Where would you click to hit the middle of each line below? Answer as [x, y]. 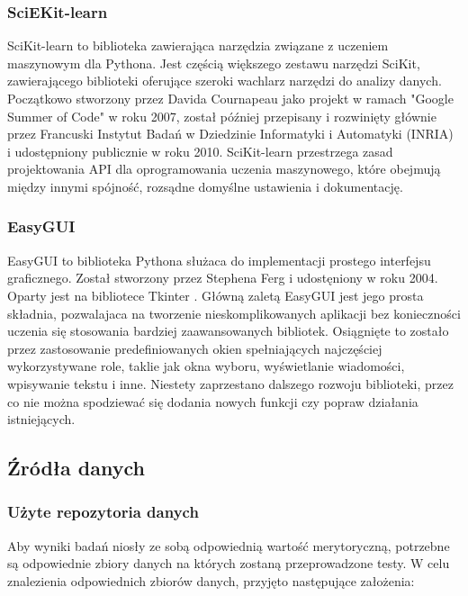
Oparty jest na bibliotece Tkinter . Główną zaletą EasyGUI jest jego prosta [216, 295]
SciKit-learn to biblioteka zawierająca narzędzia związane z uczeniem [198, 45]
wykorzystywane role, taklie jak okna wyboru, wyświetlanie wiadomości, [206, 366]
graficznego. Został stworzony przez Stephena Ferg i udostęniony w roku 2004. [223, 278]
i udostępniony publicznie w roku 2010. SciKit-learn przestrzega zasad [200, 151]
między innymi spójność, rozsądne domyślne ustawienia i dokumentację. [205, 186]
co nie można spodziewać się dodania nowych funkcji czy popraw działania [213, 401]
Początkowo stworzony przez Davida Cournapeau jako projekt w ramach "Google [230, 98]
